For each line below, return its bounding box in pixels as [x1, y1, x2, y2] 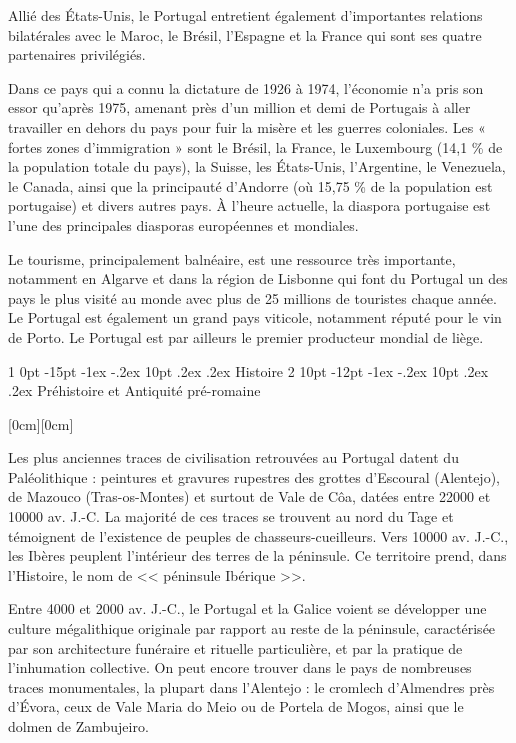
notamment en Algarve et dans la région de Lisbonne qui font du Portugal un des [8, 268, 508, 289]
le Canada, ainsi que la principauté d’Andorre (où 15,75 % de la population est [8, 175, 493, 196]
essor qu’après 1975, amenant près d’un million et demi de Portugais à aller [8, 97, 471, 118]
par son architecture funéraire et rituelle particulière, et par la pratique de [8, 637, 463, 658]
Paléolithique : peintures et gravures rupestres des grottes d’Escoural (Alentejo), [8, 466, 500, 487]
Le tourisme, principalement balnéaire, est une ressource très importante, [8, 248, 456, 269]
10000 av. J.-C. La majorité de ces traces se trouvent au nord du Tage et [8, 506, 454, 527]
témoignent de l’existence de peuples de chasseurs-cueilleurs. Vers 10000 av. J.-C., [8, 525, 509, 546]
